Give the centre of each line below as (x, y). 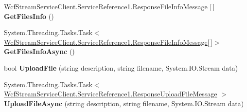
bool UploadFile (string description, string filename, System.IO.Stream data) (121, 67)
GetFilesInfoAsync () (39, 51)
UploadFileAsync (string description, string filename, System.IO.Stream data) (124, 103)
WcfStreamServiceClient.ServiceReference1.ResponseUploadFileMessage (111, 94)
